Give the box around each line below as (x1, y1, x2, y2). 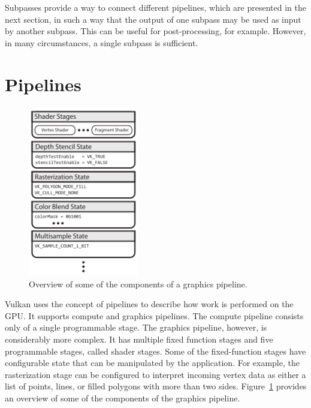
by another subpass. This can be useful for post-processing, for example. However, (5, 25, 306, 37)
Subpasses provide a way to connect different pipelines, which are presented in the (5, 1, 306, 13)
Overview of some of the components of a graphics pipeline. (29, 277, 247, 290)
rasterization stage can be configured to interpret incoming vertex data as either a (5, 368, 306, 380)
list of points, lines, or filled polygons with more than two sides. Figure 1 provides (5, 380, 307, 392)
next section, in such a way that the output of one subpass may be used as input (5, 13, 301, 25)
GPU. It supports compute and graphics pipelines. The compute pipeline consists (5, 309, 304, 322)
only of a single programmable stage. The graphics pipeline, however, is (5, 321, 267, 334)
